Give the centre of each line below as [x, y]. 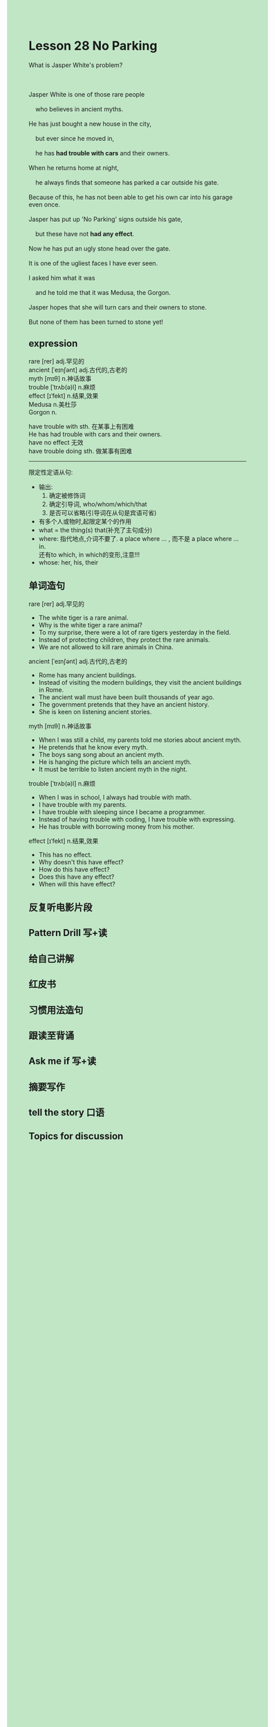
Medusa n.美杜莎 [53, 404]
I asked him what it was [62, 278]
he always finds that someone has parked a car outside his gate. [127, 182]
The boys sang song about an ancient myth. [101, 754]
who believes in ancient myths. [79, 109]
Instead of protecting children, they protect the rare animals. [124, 640]
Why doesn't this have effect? [81, 862]
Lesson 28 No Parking [93, 46]
